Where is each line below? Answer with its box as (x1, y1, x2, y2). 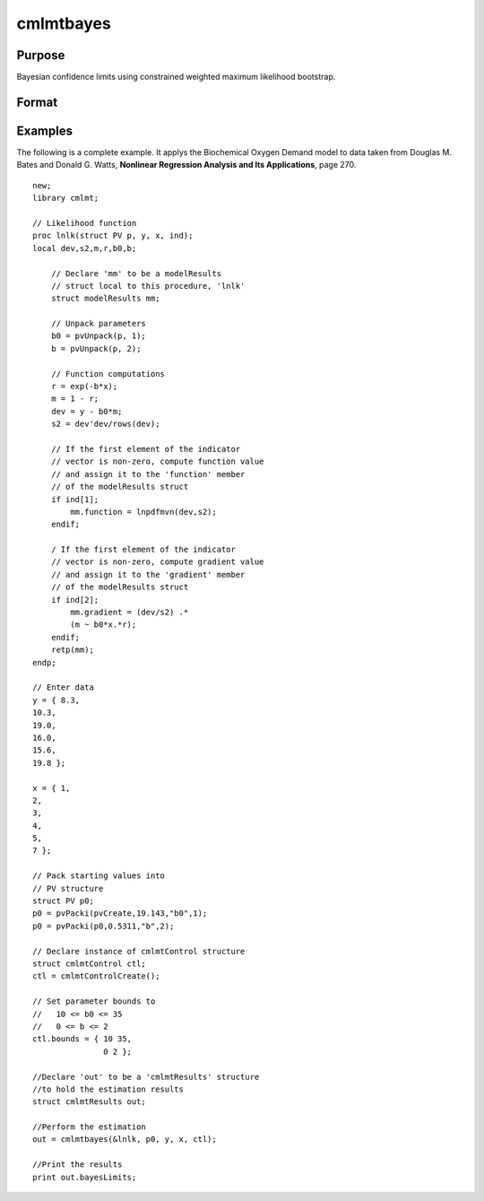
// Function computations (50, 369, 166, 379)
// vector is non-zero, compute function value (50, 457, 264, 466)
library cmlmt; (32, 193, 99, 204)
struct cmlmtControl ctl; (32, 958, 147, 969)
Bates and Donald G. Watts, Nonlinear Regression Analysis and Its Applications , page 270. (16, 160, 357, 170)
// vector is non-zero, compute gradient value (50, 557, 264, 567)
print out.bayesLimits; (32, 1171, 137, 1182)
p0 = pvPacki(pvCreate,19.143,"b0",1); (32, 909, 208, 918)
